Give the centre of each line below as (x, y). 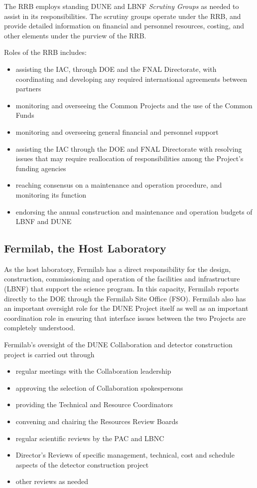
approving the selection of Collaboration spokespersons (99, 387)
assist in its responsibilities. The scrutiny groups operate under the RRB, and (123, 16)
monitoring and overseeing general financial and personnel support (117, 131)
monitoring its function (51, 194)
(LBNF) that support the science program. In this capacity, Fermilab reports (122, 289)
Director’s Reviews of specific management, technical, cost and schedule (125, 455)
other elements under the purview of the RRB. (75, 35)
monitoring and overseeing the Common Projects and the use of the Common (134, 105)
